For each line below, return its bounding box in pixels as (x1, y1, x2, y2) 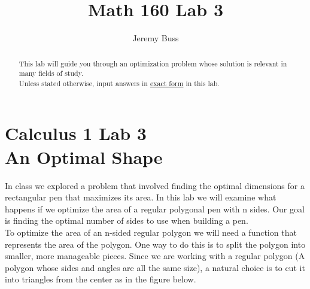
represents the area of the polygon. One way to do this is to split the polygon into (5, 238, 306, 250)
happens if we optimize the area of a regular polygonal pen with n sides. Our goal (5, 202, 305, 215)
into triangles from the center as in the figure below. (5, 273, 196, 285)
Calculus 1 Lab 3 (5, 121, 147, 145)
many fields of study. (19, 68, 84, 78)
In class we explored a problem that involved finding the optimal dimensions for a (5, 179, 305, 191)
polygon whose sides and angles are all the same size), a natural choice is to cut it (5, 261, 305, 273)
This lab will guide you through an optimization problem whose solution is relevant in (19, 58, 287, 68)
